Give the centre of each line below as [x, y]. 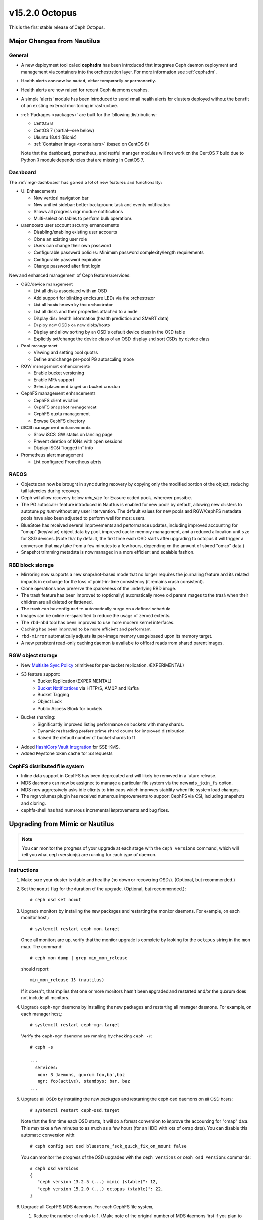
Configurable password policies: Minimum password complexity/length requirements [119, 253]
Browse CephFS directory [59, 421]
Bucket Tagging [53, 694]
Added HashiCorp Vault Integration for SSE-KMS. [71, 747]
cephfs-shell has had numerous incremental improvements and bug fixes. [95, 810]
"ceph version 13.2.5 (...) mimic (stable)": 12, [98, 1182]
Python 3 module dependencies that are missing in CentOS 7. [83, 160]
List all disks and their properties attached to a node [85, 311]
